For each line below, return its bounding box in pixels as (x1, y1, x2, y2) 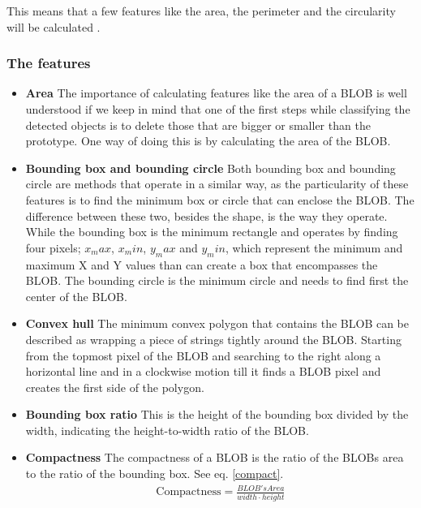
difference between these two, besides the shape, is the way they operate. (25, 207, 388, 224)
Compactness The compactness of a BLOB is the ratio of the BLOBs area (25, 449, 404, 466)
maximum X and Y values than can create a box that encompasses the (25, 256, 378, 273)
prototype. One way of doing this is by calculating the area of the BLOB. (25, 132, 391, 149)
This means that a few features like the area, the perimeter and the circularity (6, 2, 396, 19)
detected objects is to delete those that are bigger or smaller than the (25, 116, 371, 133)
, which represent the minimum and (225, 239, 403, 256)
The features (6, 53, 91, 73)
